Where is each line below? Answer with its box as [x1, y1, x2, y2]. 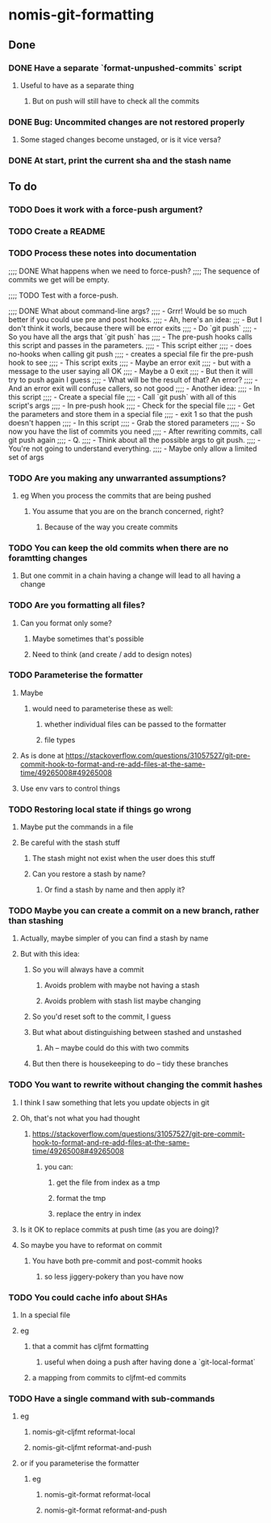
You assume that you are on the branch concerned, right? [31, 506, 224, 515]
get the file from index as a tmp [56, 1177, 161, 1187]
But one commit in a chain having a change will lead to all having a [19, 571, 241, 580]
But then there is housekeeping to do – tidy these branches [31, 1058, 228, 1069]
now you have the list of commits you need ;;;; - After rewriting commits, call [8, 426, 262, 436]
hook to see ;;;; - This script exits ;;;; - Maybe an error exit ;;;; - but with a [8, 358, 252, 367]
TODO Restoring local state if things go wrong [8, 804, 192, 815]
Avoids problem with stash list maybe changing [44, 996, 202, 1006]
